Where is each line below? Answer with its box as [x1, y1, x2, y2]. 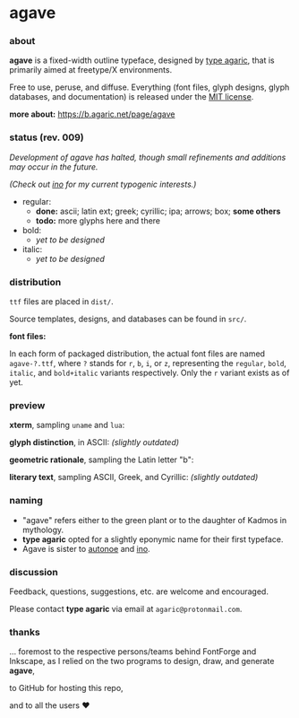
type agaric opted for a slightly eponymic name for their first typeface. [21, 533, 284, 545]
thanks [9, 626, 40, 638]
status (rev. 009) [9, 131, 84, 144]
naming [9, 495, 43, 507]
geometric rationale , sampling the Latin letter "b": [9, 454, 194, 465]
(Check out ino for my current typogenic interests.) [9, 179, 197, 189]
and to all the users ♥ [9, 700, 90, 711]
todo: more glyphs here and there [35, 215, 161, 226]
